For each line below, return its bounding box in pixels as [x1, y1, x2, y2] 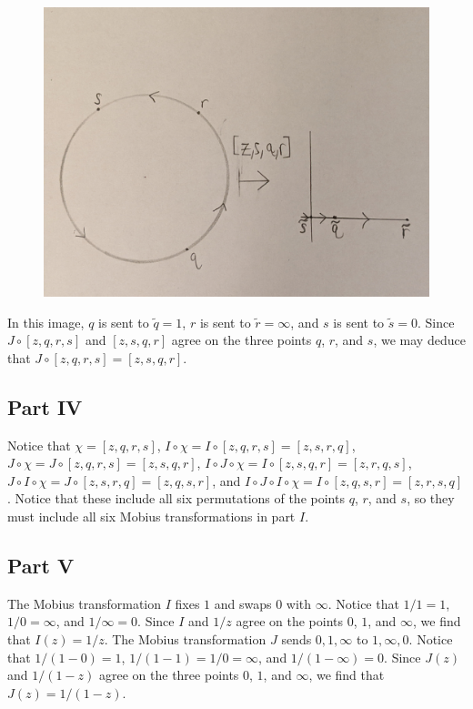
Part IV [7, 392, 83, 420]
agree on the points [236, 612, 344, 631]
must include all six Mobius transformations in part [7, 506, 296, 525]
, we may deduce [373, 330, 466, 349]
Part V [7, 551, 75, 579]
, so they [407, 489, 455, 508]
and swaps [214, 593, 272, 613]
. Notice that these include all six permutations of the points [7, 489, 345, 508]
